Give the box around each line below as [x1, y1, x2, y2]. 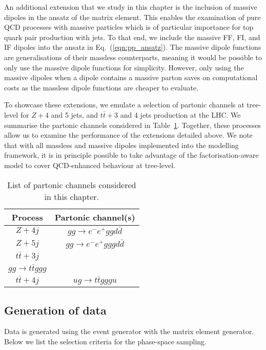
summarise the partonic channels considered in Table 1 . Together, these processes [4, 119, 261, 130]
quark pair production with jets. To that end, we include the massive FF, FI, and [4, 31, 260, 42]
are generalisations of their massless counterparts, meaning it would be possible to [4, 51, 262, 62]
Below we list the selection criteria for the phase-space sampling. [4, 336, 207, 346]
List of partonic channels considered [7, 178, 136, 191]
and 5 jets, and [51, 109, 98, 120]
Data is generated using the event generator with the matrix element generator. [4, 326, 254, 337]
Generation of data [4, 302, 107, 318]
